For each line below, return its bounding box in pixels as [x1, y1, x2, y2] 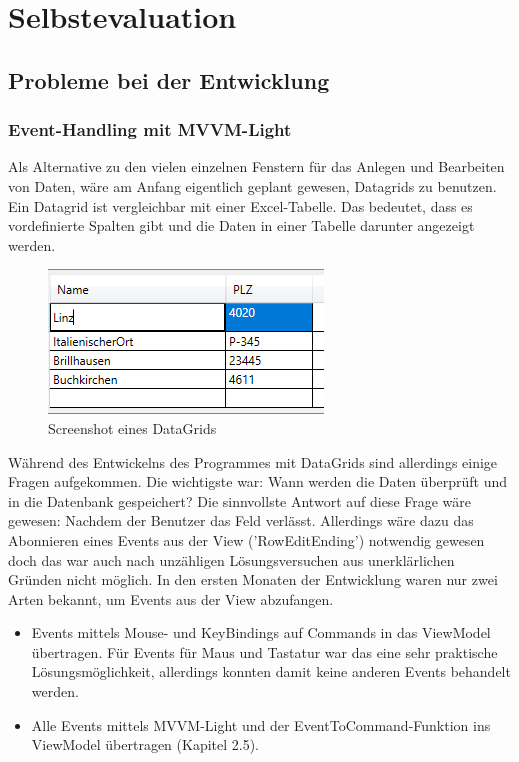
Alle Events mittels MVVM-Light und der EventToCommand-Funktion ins [31, 714, 491, 735]
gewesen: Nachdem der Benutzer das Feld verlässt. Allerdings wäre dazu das [8, 510, 474, 531]
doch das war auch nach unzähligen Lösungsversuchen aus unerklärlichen [8, 549, 455, 570]
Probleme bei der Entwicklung [8, 64, 330, 95]
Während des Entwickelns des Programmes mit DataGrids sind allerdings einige [8, 451, 498, 472]
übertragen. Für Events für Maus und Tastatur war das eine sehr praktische [31, 641, 498, 662]
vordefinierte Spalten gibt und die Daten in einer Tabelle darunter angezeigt [8, 215, 475, 236]
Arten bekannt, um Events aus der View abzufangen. [8, 588, 334, 609]
